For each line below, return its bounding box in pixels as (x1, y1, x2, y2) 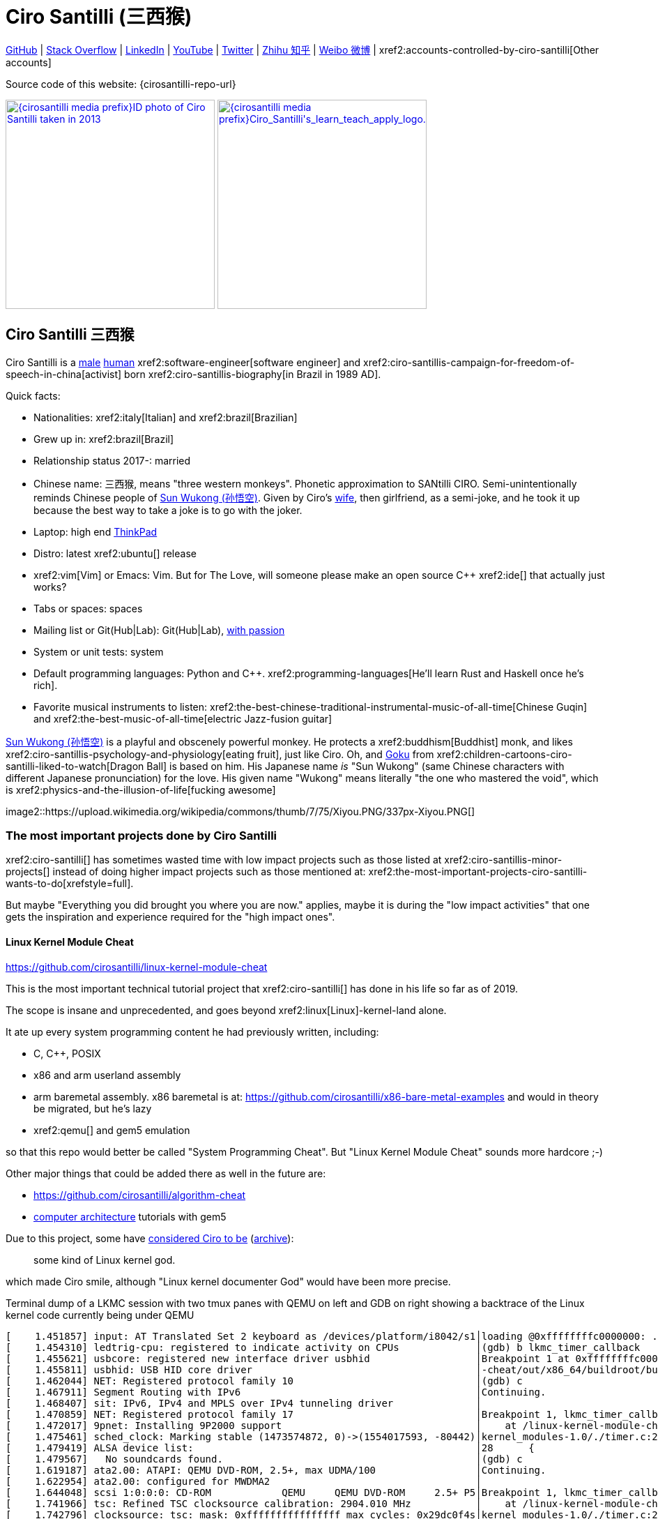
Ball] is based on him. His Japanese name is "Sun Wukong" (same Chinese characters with (146, 759, 565, 772)
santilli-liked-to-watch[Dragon (6, 759, 144, 772)
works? (33, 580, 67, 593)
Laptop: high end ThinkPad (33, 525, 158, 538)
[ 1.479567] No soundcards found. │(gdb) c (6, 1453, 523, 1465)
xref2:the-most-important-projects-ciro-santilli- (368, 866, 588, 878)
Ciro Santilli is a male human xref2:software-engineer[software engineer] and (6, 356, 361, 368)
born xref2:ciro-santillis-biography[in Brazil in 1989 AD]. (124, 368, 381, 380)
